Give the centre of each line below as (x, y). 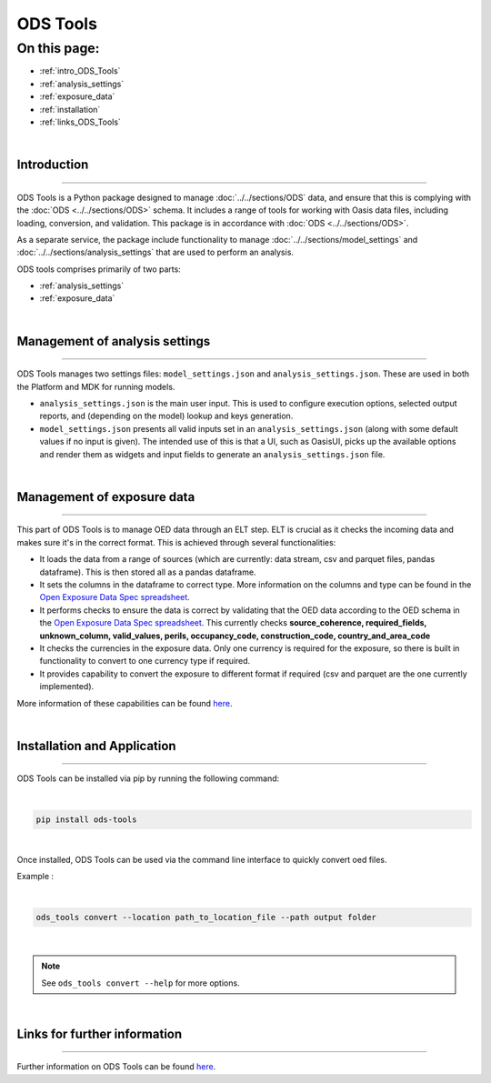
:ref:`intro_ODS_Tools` (80, 71)
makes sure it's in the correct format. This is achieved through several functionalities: (176, 542)
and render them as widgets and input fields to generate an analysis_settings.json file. (212, 454)
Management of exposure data (106, 497)
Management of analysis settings (114, 341)
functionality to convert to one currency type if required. (145, 661)
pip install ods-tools (86, 819)
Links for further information (100, 1033)
